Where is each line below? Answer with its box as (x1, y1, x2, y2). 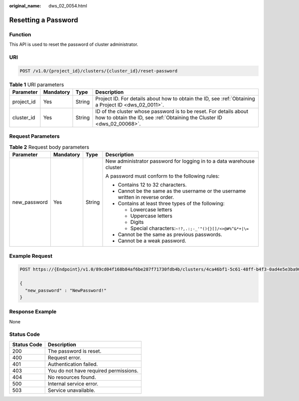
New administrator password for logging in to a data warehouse (105, 158, 255, 165)
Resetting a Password (9, 15, 78, 24)
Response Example (9, 308, 57, 315)
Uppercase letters (130, 212, 173, 219)
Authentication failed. (47, 361, 98, 368)
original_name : (9, 3, 41, 8)
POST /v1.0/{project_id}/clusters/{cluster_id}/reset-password (19, 68, 178, 74)
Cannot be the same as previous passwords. (118, 231, 223, 238)
